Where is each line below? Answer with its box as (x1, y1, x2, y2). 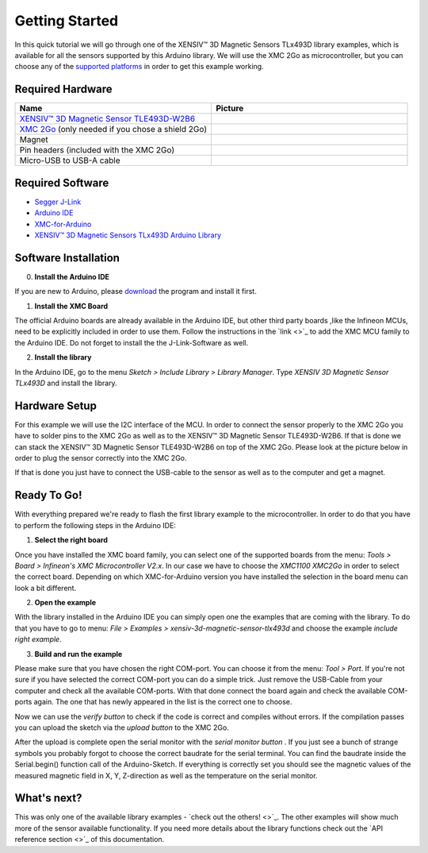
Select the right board (34, 535, 109, 545)
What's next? (14, 791, 82, 805)
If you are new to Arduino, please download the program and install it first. (14, 287, 257, 296)
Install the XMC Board (34, 301, 109, 311)
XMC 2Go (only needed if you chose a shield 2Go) (19, 124, 208, 135)
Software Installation (14, 251, 120, 264)
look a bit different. (14, 583, 77, 592)
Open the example (34, 598, 97, 608)
